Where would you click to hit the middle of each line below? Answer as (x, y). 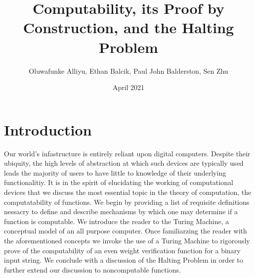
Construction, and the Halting (128, 27)
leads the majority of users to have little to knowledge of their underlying (115, 172)
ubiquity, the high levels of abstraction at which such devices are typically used (124, 163)
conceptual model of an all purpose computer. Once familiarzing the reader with (126, 231)
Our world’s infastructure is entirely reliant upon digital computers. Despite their (127, 153)
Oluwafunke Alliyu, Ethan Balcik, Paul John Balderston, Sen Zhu (128, 70)
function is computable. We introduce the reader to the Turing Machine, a (117, 221)
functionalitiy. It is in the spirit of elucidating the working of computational (119, 182)
